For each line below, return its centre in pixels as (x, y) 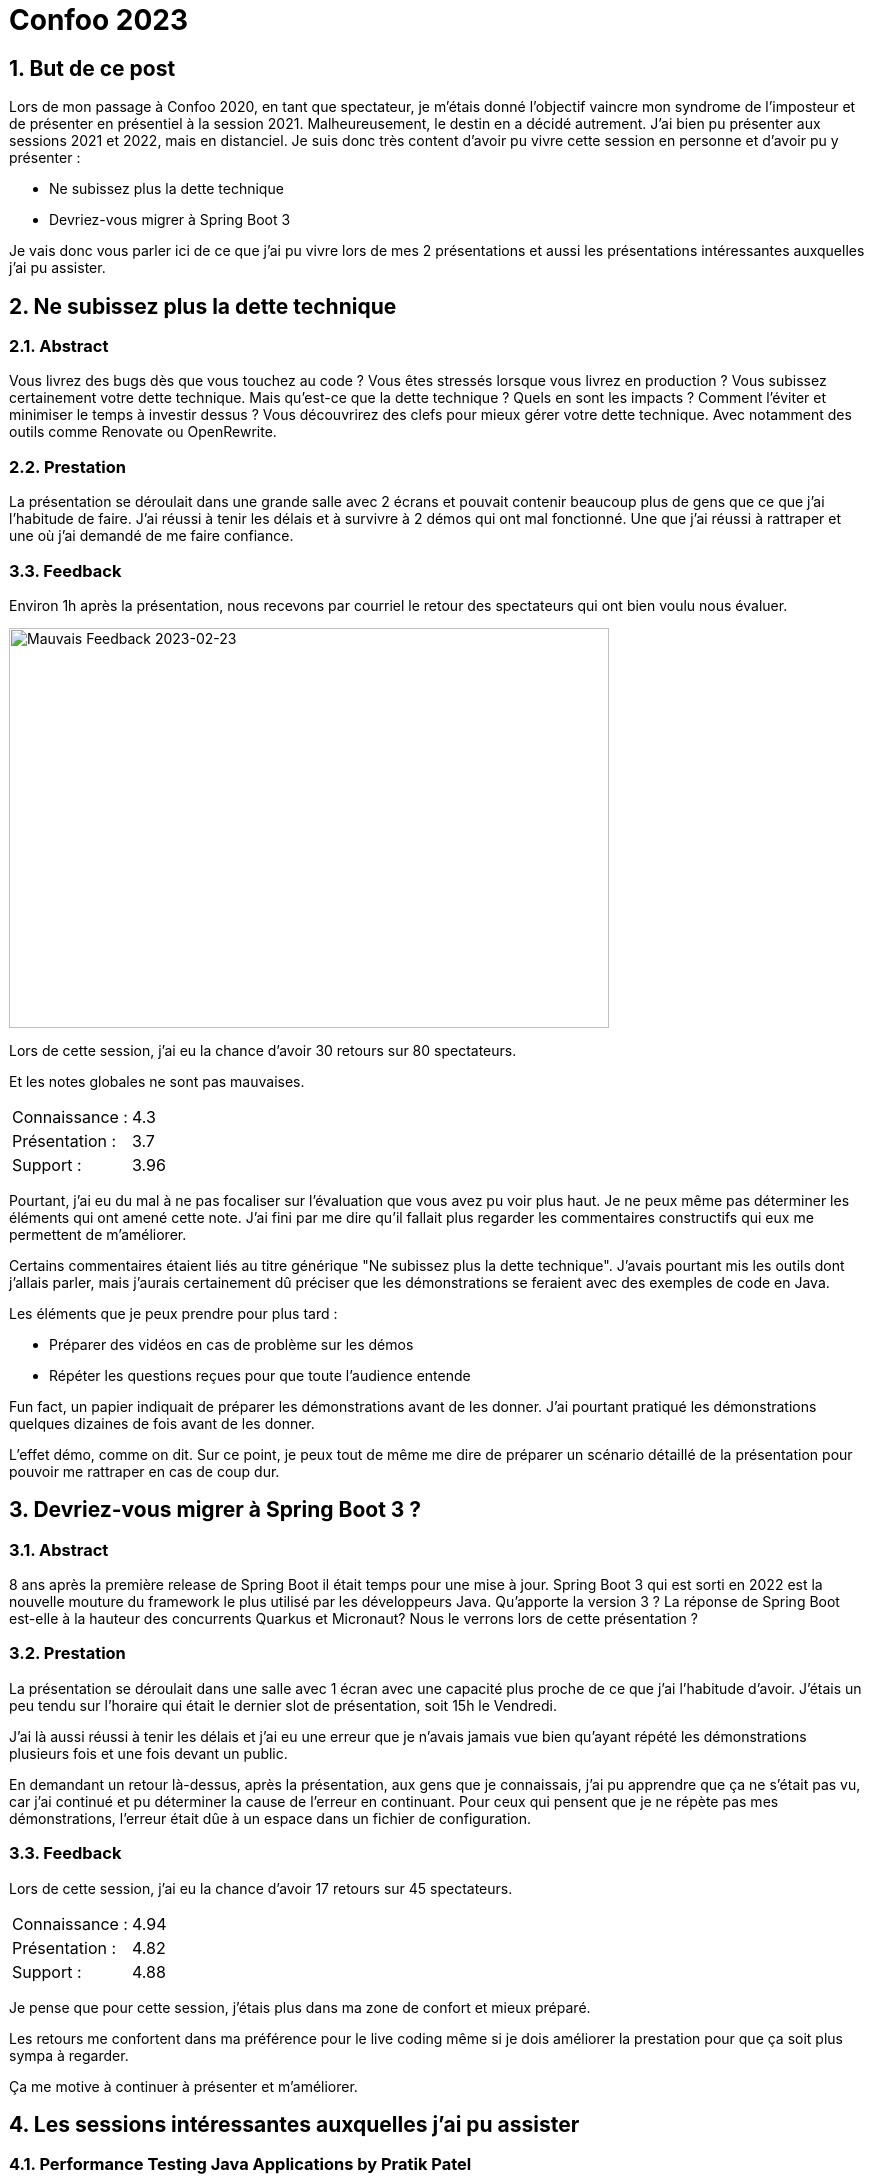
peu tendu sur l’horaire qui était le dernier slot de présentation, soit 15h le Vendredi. (283, 1705)
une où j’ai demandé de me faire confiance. (151, 536)
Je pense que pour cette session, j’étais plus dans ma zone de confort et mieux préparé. (300, 2007)
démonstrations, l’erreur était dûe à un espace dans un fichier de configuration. (270, 1818)
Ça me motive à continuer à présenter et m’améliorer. (183, 2086)
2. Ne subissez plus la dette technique (203, 306)
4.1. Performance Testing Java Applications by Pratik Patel (240, 2164)
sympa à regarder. (69, 2055)
